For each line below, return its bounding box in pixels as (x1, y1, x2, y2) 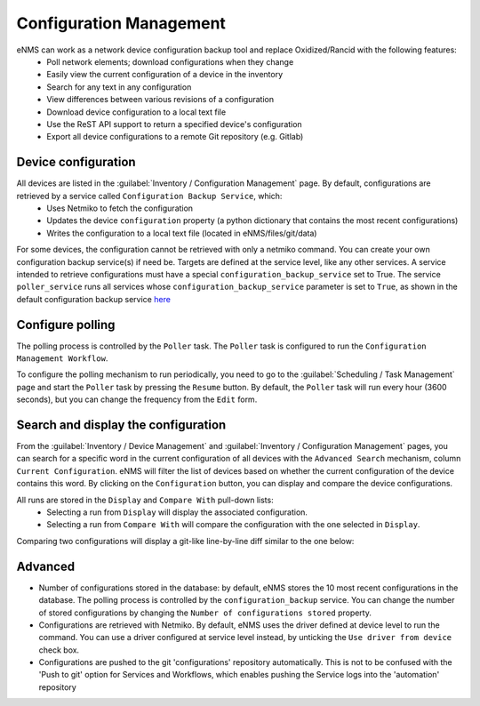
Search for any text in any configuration (46, 81, 192, 92)
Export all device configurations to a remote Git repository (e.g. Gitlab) (46, 132, 304, 142)
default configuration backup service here (16, 293, 171, 304)
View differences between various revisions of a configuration (46, 94, 275, 105)
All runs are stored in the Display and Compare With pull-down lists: (16, 494, 275, 505)
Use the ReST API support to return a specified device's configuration (46, 118, 302, 129)
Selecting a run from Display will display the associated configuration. (46, 507, 308, 517)
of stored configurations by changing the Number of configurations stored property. (38, 607, 372, 618)
